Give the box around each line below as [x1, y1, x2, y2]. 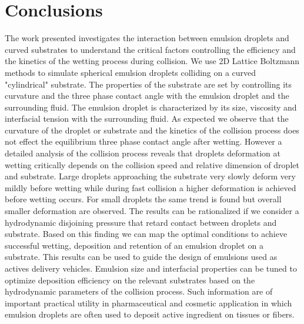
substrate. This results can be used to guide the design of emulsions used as [5, 250, 278, 263]
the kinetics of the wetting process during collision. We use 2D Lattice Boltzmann [5, 55, 300, 67]
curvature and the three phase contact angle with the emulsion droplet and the [5, 89, 289, 102]
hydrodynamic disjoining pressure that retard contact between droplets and [5, 216, 277, 228]
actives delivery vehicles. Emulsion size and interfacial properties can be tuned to [5, 262, 297, 274]
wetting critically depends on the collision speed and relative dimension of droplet [5, 158, 299, 171]
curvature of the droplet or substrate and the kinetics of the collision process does [5, 123, 299, 136]
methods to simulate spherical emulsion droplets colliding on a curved [5, 66, 256, 78]
